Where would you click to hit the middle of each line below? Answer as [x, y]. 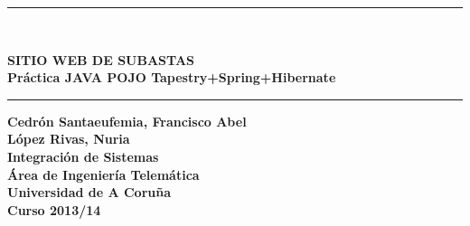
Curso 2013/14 [54, 209]
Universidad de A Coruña [89, 192]
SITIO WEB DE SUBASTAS [101, 59]
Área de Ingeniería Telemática [103, 174]
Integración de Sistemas [83, 156]
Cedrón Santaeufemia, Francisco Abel [127, 121]
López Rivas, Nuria [69, 139]
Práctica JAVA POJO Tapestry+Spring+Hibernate [172, 77]
